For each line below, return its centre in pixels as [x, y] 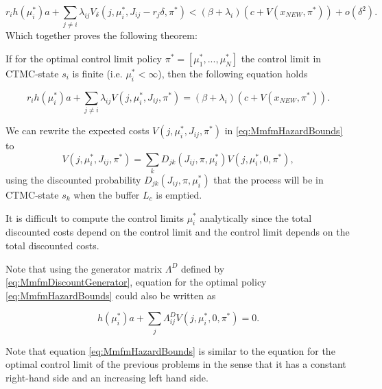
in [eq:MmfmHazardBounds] [284, 130]
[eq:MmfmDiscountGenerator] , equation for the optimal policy [136, 282]
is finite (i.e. [97, 73]
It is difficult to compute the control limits [95, 217]
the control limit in [281, 58]
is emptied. [179, 194]
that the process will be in [268, 179]
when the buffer [107, 194]
